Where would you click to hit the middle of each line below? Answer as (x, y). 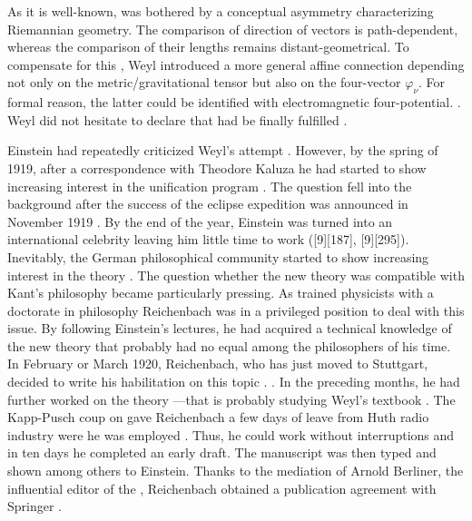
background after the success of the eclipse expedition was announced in (208, 204)
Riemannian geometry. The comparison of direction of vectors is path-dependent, (233, 29)
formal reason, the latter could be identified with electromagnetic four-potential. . (234, 102)
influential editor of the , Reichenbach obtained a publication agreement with (222, 488)
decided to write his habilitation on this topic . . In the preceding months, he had (234, 382)
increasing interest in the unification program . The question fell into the (210, 186)
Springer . (35, 506)
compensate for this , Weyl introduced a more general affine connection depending (236, 64)
